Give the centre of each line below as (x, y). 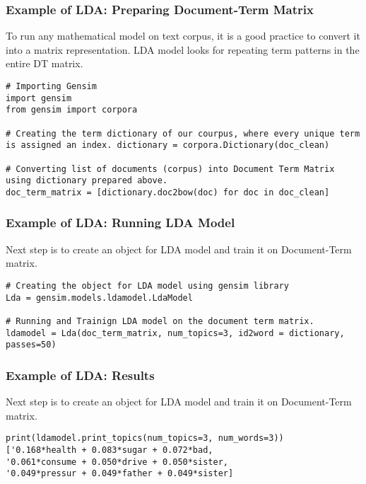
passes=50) (31, 345)
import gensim (39, 98)
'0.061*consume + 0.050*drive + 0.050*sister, (117, 462)
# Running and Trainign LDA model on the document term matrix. (160, 321)
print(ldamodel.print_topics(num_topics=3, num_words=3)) (145, 438)
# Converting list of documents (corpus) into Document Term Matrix (170, 169)
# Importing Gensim (51, 86)
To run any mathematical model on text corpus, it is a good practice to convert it (183, 36)
